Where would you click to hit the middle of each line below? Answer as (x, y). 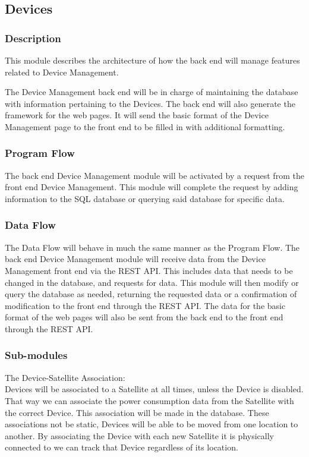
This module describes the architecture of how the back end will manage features (152, 60)
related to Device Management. (62, 72)
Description (33, 38)
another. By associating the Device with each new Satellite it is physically (139, 435)
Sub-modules (36, 355)
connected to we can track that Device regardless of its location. (122, 447)
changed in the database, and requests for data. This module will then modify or (152, 282)
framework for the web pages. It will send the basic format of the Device (137, 115)
